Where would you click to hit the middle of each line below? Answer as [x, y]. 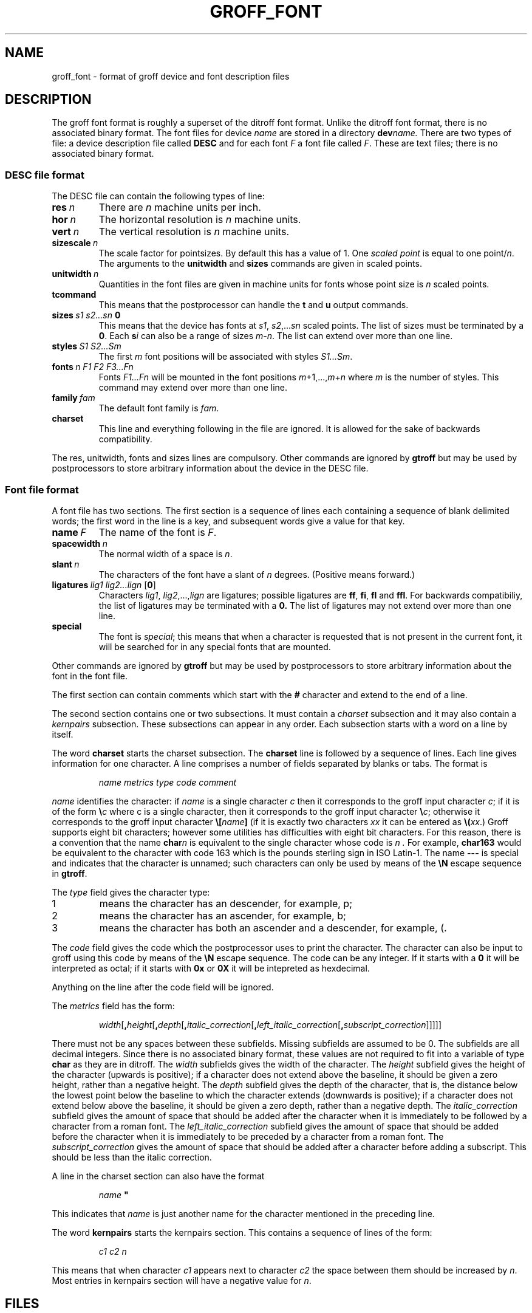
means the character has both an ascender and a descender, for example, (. [273, 927]
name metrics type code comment [168, 782]
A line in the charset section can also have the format [158, 1176]
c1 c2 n [113, 1251]
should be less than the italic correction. [132, 1157]
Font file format [42, 489]
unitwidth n [75, 274]
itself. [63, 734]
